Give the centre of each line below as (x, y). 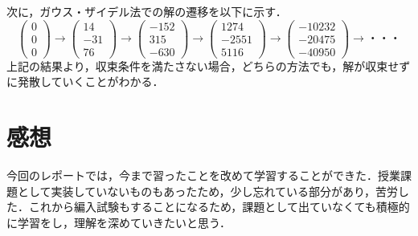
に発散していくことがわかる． (85, 81)
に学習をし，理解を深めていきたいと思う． (119, 222)
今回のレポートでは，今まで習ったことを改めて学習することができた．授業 (203, 175)
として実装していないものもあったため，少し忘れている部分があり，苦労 (208, 191)
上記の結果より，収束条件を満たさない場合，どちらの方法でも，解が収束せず (209, 65)
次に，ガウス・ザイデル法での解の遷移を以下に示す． (147, 11)
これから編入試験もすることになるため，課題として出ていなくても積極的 (219, 207)
